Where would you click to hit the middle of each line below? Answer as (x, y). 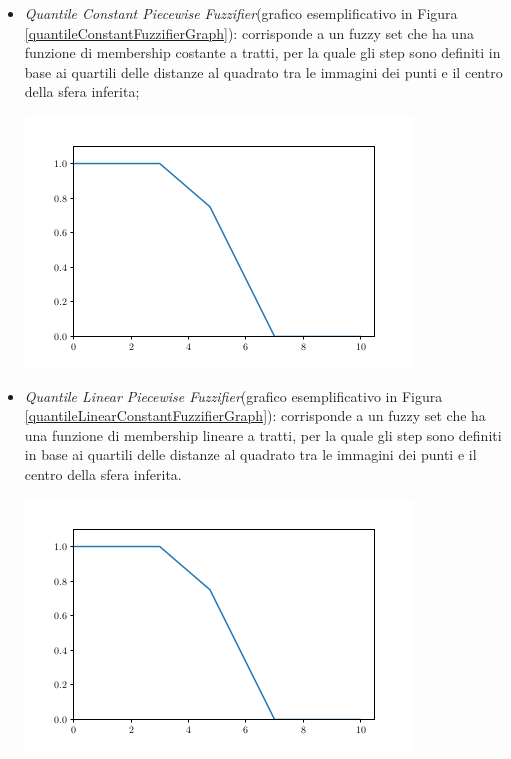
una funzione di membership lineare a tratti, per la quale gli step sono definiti (263, 434)
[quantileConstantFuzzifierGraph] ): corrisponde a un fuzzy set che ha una (249, 32)
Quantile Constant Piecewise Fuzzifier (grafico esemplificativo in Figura (241, 13)
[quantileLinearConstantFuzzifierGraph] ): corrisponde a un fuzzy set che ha (255, 415)
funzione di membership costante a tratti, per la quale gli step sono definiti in (262, 52)
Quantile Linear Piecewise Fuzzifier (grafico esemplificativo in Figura (233, 395)
